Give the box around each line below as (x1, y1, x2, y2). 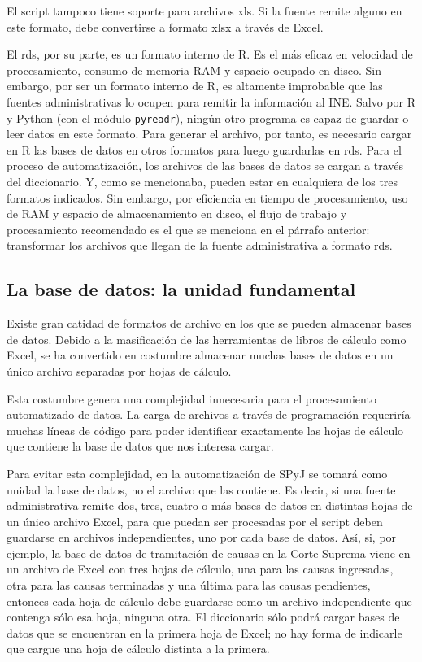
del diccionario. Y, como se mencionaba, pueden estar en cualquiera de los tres (7, 173, 398, 189)
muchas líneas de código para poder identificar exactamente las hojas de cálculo (7, 421, 404, 438)
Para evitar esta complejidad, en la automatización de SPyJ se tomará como (7, 464, 388, 481)
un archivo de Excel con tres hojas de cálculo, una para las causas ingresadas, (7, 560, 394, 577)
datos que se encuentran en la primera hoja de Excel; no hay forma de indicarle (7, 624, 402, 641)
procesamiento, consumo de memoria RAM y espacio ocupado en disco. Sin (7, 61, 381, 78)
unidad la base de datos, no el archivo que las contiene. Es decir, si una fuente (7, 481, 396, 498)
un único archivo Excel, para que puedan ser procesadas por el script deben (7, 512, 383, 529)
